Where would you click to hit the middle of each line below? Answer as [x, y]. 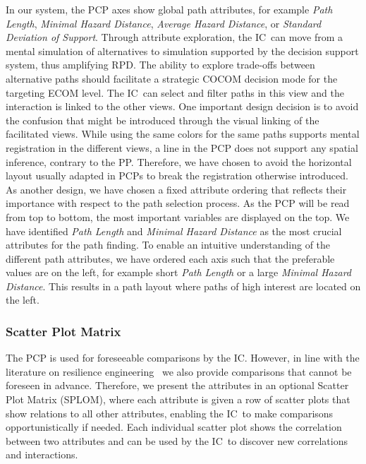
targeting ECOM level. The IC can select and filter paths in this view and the [175, 92]
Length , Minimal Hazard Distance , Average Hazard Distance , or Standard [164, 23]
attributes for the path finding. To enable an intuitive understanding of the [168, 245]
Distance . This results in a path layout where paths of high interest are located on [183, 286]
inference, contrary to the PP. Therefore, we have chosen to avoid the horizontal [179, 161]
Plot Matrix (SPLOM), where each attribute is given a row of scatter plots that [178, 399]
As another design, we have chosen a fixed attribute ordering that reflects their [176, 189]
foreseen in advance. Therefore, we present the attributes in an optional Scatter [177, 385]
